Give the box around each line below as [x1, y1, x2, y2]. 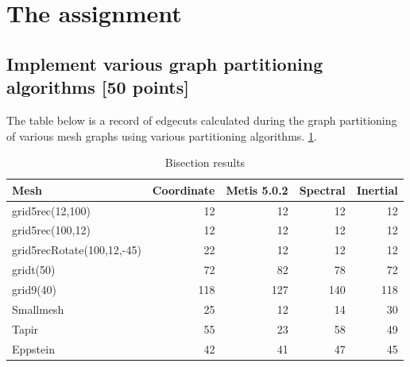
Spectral [299, 181, 346, 198]
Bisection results [164, 154, 246, 171]
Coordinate [152, 181, 215, 198]
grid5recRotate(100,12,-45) [12, 241, 141, 258]
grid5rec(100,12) [12, 222, 91, 238]
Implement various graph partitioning [6, 51, 323, 75]
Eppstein [12, 340, 55, 357]
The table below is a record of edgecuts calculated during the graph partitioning [6, 111, 397, 128]
